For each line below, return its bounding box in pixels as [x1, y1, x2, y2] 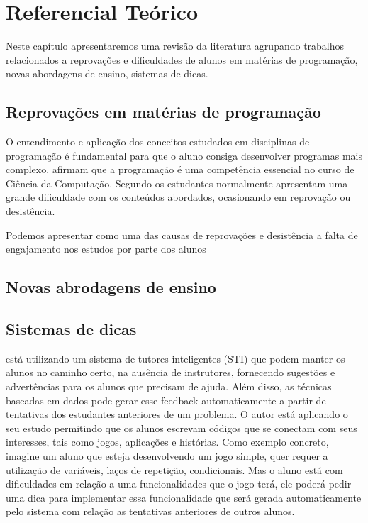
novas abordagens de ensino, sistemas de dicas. [6, 66, 208, 81]
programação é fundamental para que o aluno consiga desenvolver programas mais [6, 148, 362, 163]
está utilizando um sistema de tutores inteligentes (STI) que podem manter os [6, 351, 345, 365]
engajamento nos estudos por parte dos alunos [6, 241, 206, 256]
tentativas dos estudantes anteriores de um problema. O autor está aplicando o [6, 407, 348, 422]
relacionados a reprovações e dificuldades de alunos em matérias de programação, [6, 52, 358, 67]
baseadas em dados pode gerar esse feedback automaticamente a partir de [6, 392, 326, 407]
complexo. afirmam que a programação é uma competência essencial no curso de [6, 162, 355, 177]
